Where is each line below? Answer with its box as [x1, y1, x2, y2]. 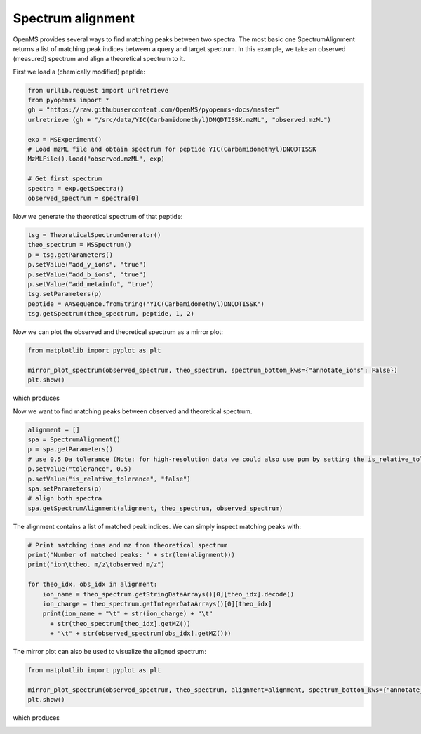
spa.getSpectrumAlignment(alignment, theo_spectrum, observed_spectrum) [27, 504, 283, 512]
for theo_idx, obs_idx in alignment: [27, 580, 158, 589]
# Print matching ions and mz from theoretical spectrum [27, 541, 228, 549]
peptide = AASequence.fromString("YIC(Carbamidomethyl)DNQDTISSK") [27, 300, 265, 308]
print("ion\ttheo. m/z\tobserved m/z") [27, 561, 165, 568]
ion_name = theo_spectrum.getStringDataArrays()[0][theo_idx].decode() [42, 590, 295, 598]
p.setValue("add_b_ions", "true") [27, 270, 147, 279]
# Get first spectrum [27, 175, 102, 182]
